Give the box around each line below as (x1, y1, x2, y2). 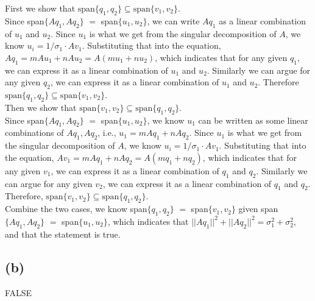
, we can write (147, 14, 200, 27)
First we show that (5, 2, 76, 14)
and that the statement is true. (5, 227, 121, 240)
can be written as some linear (198, 113, 308, 126)
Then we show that (5, 101, 77, 113)
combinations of (5, 126, 64, 139)
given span (238, 202, 278, 215)
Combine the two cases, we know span (5, 202, 147, 215)
